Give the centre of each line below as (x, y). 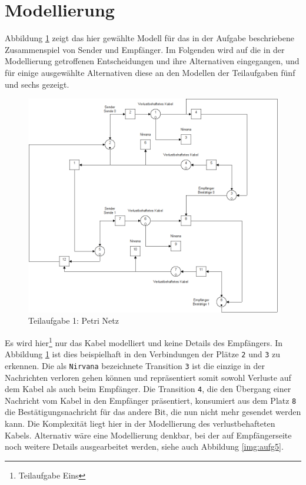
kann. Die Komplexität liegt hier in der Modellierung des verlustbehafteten (140, 423)
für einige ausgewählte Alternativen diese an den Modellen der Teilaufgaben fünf (150, 72)
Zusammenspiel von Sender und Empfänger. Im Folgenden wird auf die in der (145, 49)
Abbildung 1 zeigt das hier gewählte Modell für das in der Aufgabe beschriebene (149, 38)
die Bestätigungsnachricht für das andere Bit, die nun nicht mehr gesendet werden (153, 412)
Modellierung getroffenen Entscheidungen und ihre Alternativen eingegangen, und (152, 61)
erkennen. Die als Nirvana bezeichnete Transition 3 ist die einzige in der (135, 365)
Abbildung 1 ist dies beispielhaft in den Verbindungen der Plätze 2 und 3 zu (143, 354)
